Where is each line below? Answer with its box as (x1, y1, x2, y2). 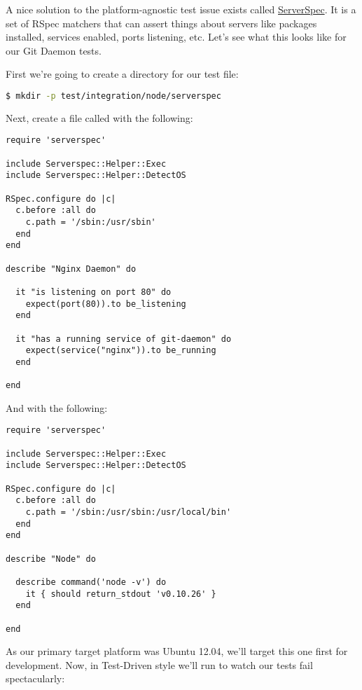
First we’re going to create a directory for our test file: (6, 67, 239, 81)
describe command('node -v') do (15, 577, 167, 587)
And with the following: (6, 400, 108, 415)
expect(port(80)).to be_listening (25, 298, 186, 309)
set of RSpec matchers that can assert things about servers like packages (6, 15, 317, 30)
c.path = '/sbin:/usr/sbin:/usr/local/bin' (25, 507, 232, 518)
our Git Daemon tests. (6, 43, 102, 57)
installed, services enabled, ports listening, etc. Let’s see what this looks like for (6, 29, 347, 44)
